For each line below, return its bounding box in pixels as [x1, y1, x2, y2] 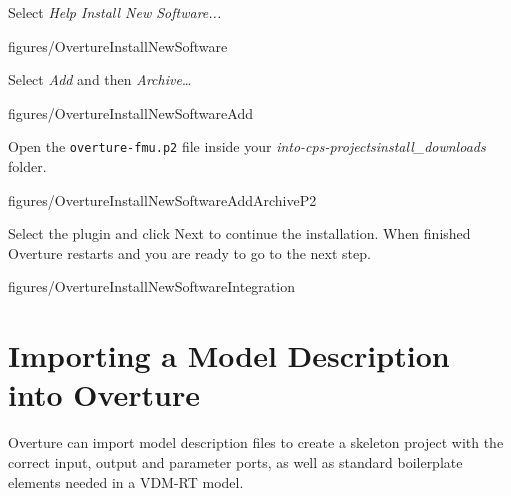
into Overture [8, 374, 201, 415]
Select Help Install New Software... [8, 2, 222, 22]
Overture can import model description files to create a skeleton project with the [8, 432, 504, 453]
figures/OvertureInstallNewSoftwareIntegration [8, 276, 295, 297]
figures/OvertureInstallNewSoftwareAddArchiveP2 [8, 189, 317, 210]
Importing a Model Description [8, 335, 450, 376]
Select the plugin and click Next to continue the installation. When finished [8, 223, 471, 244]
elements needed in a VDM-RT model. [8, 471, 244, 492]
